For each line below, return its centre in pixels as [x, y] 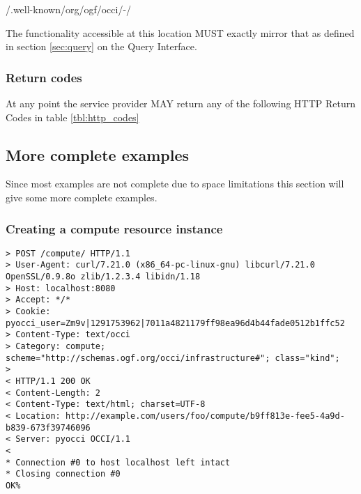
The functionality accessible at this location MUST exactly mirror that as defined [180, 32]
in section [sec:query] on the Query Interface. [101, 46]
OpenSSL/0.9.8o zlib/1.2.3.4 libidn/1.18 [103, 277]
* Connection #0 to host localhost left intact [118, 462]
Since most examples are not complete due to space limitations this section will [175, 184]
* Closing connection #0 [63, 474]
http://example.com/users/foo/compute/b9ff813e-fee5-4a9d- [205, 416]
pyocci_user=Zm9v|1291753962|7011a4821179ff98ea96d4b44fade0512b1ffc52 [175, 323]
